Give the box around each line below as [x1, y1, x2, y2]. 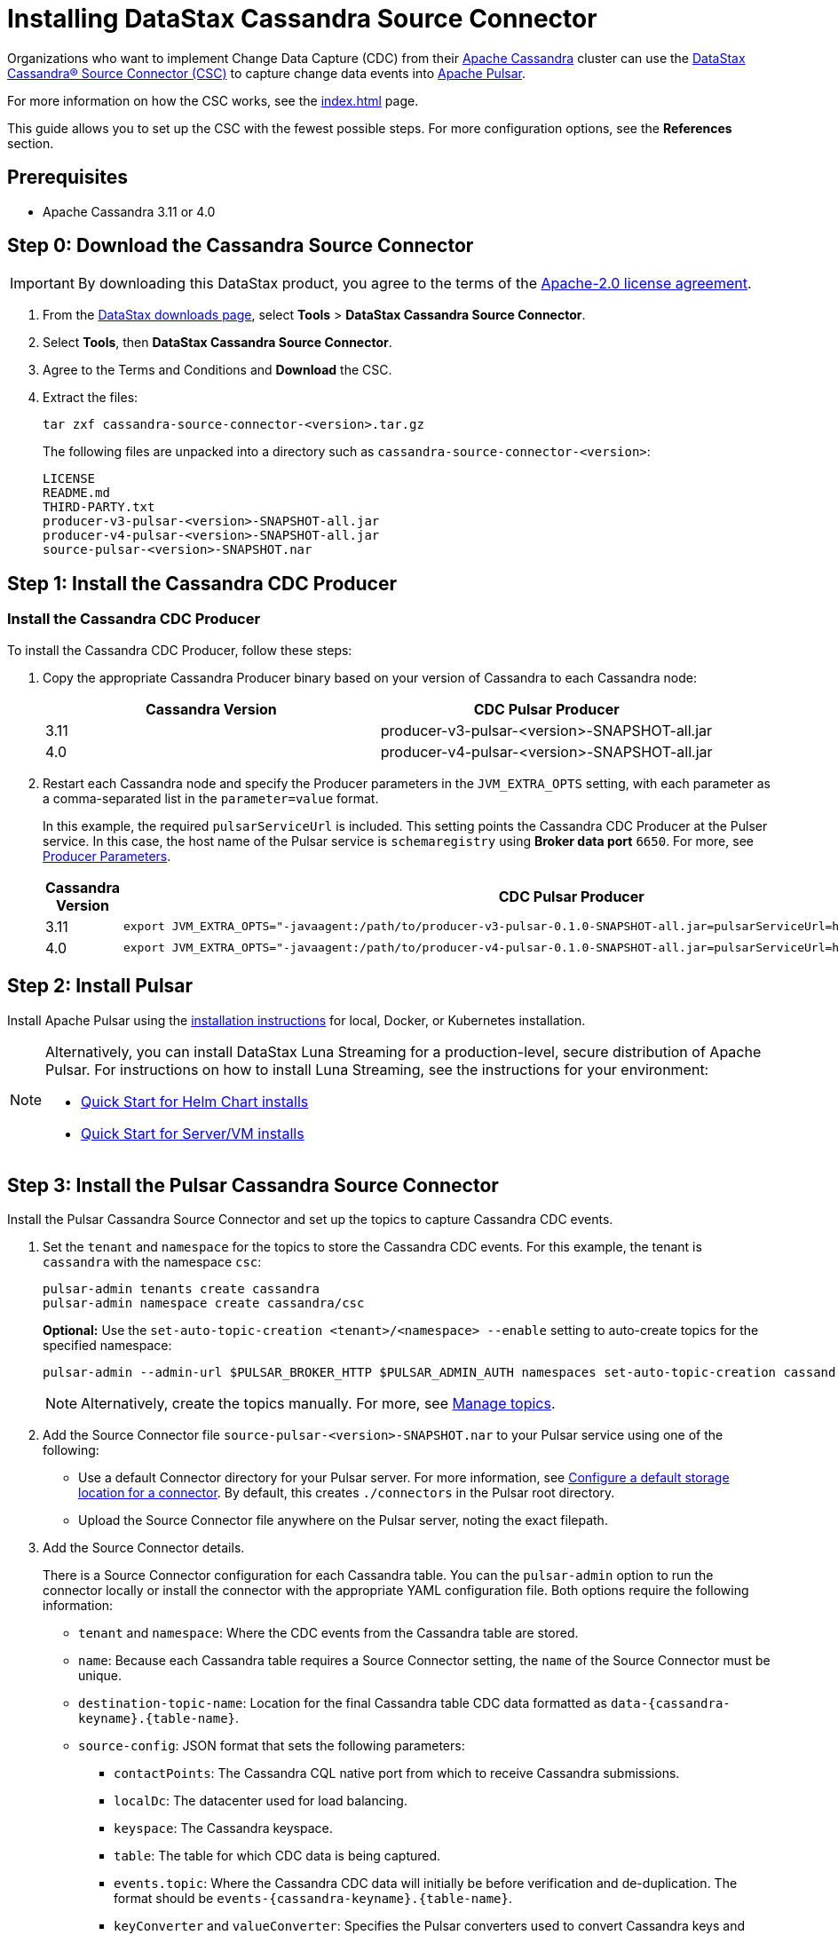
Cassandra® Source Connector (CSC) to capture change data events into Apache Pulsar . [7, 65, 526, 81]
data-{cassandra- [610, 1696, 731, 1711]
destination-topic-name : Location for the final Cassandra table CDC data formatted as [78, 1695, 607, 1711]
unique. [78, 1668, 122, 1684]
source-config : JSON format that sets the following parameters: [78, 1738, 465, 1754]
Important [10, 274, 75, 293]
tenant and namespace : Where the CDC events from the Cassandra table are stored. [78, 1625, 579, 1641]
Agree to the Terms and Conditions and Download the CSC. [43, 362, 392, 378]
